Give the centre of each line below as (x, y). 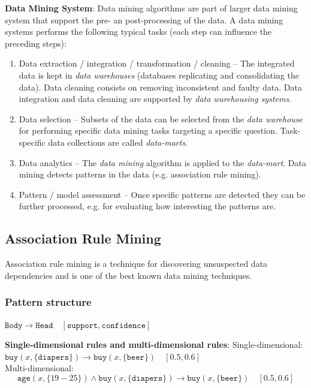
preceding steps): (36, 43)
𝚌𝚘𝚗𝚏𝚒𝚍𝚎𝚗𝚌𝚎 (124, 325)
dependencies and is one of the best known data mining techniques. (129, 275)
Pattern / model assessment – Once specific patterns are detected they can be (162, 194)
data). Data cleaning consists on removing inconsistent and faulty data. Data (160, 87)
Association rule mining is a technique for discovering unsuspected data (136, 264)
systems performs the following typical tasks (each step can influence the (138, 31)
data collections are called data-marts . (118, 142)
